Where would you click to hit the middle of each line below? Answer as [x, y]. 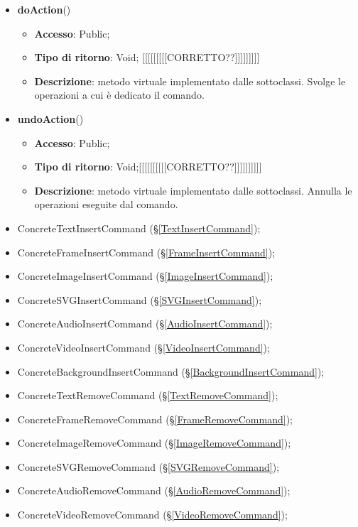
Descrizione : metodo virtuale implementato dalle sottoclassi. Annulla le [193, 190]
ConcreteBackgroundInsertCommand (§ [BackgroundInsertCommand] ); [171, 371]
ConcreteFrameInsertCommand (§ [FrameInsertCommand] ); [146, 252]
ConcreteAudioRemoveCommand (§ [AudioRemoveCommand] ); [154, 490]
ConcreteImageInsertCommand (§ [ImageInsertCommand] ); [145, 276]
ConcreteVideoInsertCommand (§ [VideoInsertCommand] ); [143, 347]
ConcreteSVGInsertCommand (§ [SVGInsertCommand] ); [140, 299]
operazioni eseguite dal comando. [106, 204]
